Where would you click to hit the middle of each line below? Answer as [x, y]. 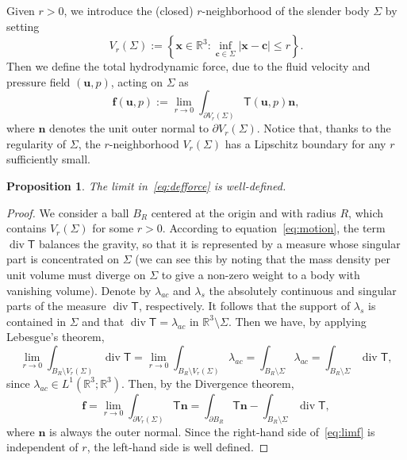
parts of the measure [56, 306]
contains [27, 228]
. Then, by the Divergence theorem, [208, 383]
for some [113, 228]
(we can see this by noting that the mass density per [263, 259]
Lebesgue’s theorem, [56, 337]
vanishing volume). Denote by [79, 290]
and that [103, 321]
